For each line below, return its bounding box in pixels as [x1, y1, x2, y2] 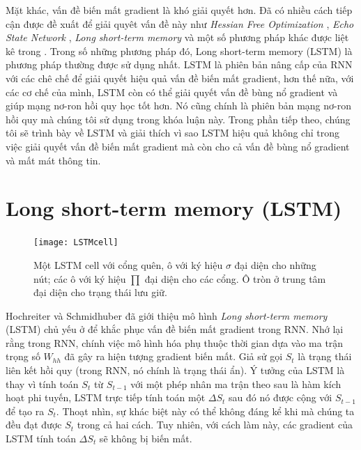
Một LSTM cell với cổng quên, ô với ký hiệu [33, 257, 223, 272]
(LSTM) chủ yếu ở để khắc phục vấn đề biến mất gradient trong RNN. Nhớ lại [6, 322, 344, 336]
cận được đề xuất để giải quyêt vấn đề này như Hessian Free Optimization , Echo [6, 16, 354, 31]
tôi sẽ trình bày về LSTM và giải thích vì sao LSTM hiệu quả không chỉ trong [6, 125, 339, 140]
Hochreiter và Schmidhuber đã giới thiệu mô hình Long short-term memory [6, 308, 328, 323]
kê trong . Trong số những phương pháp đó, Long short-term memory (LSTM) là [6, 43, 353, 58]
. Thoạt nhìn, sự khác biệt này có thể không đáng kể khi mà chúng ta [56, 403, 355, 418]
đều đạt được [6, 417, 62, 432]
